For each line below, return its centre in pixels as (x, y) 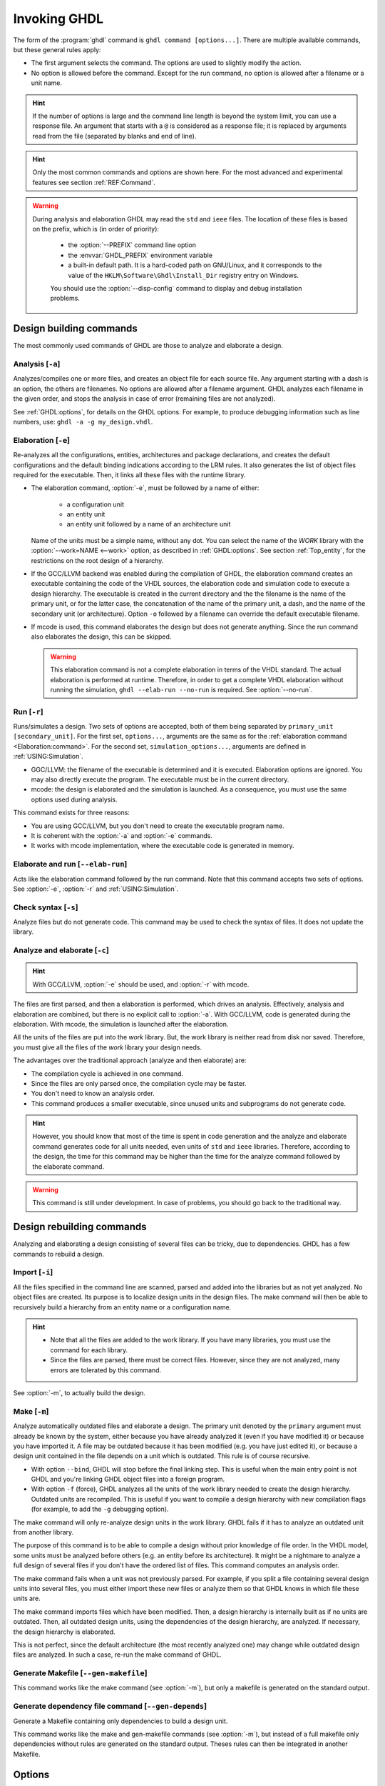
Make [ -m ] (31, 1411)
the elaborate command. (68, 1166)
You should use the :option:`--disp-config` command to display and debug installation (176, 288)
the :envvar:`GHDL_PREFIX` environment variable (140, 255)
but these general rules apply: (57, 49)
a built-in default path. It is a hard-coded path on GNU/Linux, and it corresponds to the (195, 265)
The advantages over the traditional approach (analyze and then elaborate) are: (130, 1060)
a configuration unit (96, 504)
